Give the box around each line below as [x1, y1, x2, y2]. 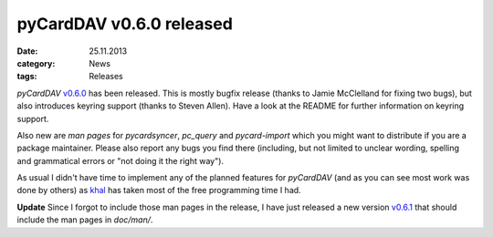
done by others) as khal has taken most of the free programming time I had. [16, 185, 301, 196]
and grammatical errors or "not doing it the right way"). [16, 155, 224, 166]
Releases [89, 71, 123, 82]
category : [16, 57, 56, 68]
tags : [16, 71, 37, 82]
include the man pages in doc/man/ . [16, 214, 153, 225]
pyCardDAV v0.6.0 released [16, 14, 233, 34]
